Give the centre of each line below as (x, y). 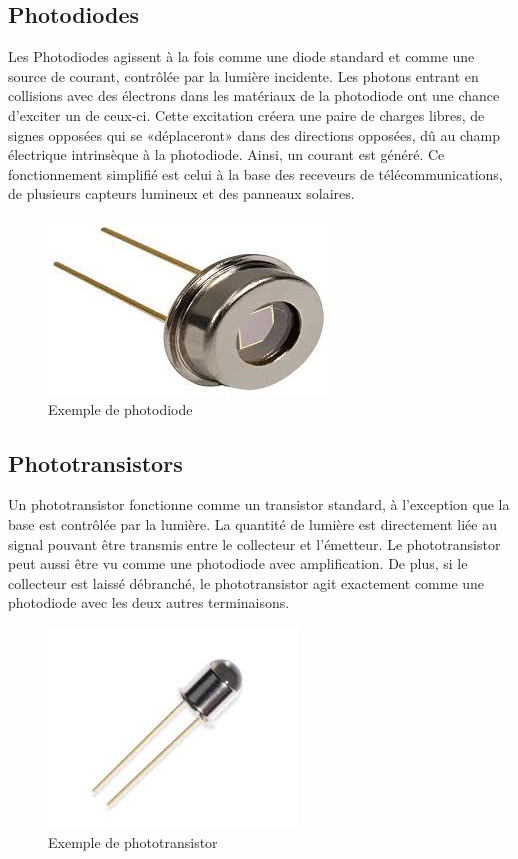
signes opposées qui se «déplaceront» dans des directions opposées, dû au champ (254, 134)
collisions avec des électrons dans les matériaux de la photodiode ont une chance (254, 95)
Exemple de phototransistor (133, 841)
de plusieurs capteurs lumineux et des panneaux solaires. (181, 193)
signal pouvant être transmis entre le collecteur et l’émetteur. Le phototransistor (254, 543)
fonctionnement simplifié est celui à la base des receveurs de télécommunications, (255, 173)
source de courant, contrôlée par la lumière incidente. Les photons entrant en (243, 75)
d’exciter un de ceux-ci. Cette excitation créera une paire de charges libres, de (246, 114)
